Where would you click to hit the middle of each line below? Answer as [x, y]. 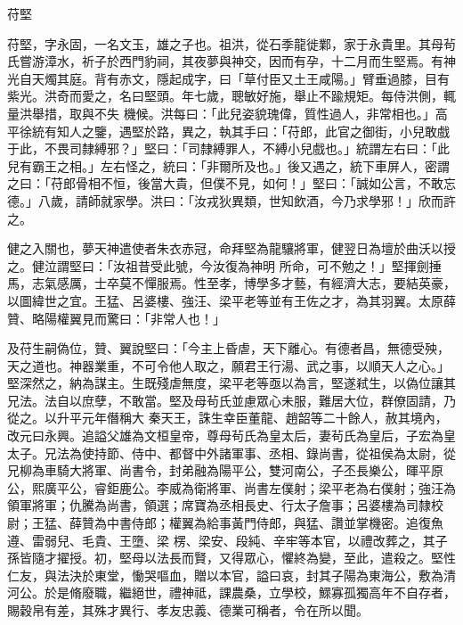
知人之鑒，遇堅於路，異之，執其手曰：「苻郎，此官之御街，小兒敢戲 [253, 131]
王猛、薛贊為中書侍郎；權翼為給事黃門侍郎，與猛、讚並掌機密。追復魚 [237, 523]
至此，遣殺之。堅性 [399, 558]
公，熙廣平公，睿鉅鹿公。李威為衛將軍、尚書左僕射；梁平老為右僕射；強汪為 [231, 487]
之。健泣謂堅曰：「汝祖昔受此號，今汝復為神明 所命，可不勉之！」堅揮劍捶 [224, 265]
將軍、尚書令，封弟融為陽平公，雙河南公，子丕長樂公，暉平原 [262, 470]
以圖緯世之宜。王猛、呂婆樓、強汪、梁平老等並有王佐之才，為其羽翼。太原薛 [231, 300]
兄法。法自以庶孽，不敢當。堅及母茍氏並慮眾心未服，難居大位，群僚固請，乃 [231, 400]
